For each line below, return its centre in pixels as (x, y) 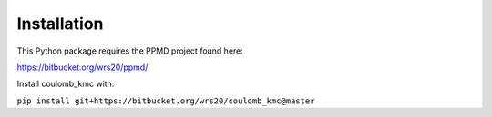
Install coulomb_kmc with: (66, 84)
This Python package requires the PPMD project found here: (130, 51)
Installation (60, 24)
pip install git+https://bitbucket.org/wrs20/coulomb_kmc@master (166, 101)
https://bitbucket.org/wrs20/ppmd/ (82, 67)
